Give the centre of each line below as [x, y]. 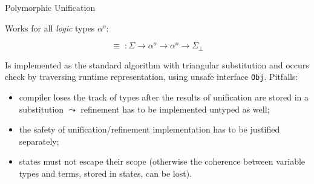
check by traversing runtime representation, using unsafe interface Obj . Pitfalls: [152, 77]
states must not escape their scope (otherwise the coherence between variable [162, 161]
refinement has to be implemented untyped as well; [175, 109]
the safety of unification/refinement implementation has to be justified [149, 129]
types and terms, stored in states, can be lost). [105, 173]
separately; [39, 141]
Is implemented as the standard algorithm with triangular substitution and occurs [157, 64]
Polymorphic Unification [50, 7]
